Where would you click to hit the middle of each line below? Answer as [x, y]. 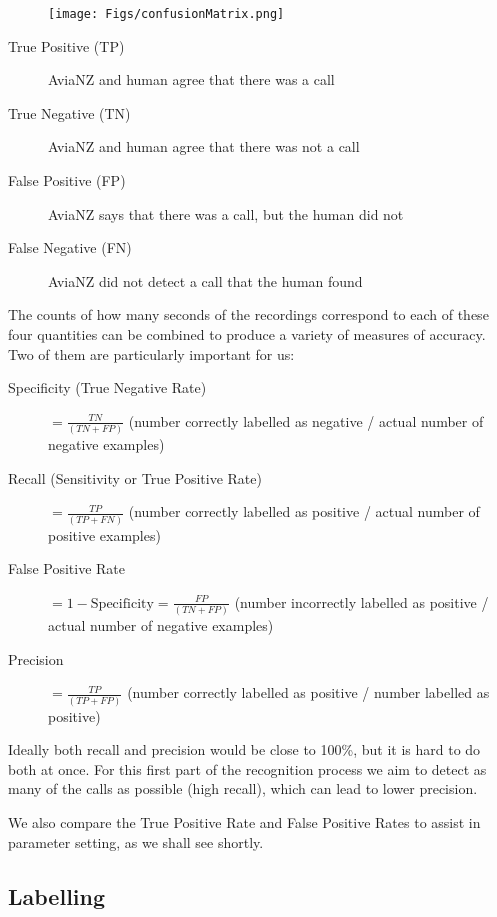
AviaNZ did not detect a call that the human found [205, 280]
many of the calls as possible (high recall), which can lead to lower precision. [243, 788]
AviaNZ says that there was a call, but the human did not [226, 213]
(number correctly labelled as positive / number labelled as [308, 692]
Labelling [57, 895]
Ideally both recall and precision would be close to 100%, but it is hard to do [244, 749]
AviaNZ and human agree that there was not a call [204, 146]
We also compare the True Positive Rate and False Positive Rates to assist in [244, 821]
